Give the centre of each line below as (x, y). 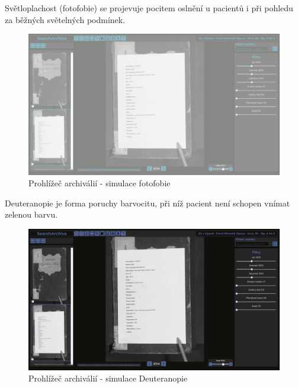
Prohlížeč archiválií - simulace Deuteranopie (108, 378)
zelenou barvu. (31, 214)
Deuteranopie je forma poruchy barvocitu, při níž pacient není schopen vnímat (148, 203)
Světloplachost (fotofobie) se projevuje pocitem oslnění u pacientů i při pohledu (149, 8)
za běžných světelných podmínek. (65, 19)
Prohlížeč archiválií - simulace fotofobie (100, 183)
